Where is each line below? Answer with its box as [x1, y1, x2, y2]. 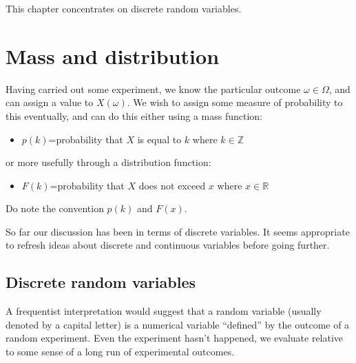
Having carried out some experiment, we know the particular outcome [6, 81, 301, 96]
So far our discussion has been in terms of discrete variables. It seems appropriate [6, 224, 350, 238]
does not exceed [138, 178, 206, 192]
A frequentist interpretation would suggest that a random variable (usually [6, 304, 322, 318]
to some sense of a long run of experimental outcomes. [6, 344, 235, 359]
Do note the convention [6, 201, 104, 216]
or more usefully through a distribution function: [6, 155, 211, 169]
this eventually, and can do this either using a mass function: [6, 108, 263, 123]
